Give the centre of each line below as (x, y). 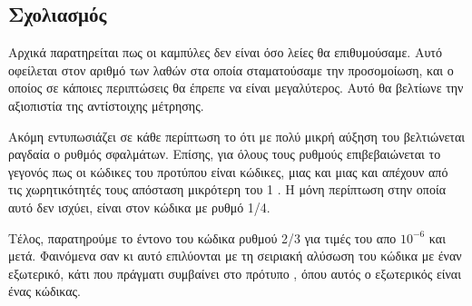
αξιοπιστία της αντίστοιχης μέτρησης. (106, 105)
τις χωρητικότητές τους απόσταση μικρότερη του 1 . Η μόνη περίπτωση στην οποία (227, 189)
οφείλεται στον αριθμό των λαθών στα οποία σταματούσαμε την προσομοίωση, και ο (231, 69)
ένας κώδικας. (44, 291)
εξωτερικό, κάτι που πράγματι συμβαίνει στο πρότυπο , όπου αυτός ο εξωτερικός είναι (235, 273)
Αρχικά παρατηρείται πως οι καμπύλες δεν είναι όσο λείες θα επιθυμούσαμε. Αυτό (225, 52)
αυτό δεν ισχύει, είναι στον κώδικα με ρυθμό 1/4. (139, 207)
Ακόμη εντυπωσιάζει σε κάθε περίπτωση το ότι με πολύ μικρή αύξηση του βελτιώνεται (237, 136)
